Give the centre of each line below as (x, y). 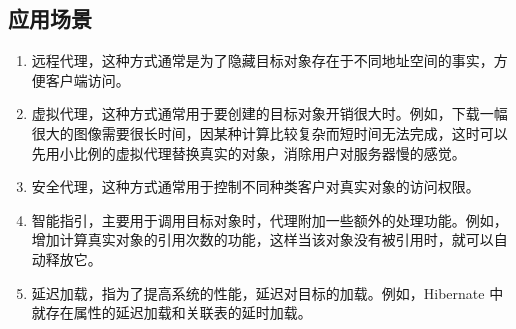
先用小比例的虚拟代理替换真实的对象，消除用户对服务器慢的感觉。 (248, 152)
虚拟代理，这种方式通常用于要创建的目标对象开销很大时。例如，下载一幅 (269, 113)
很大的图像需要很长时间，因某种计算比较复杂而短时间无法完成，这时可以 (269, 132)
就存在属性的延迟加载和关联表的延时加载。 (171, 312)
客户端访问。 (87, 79)
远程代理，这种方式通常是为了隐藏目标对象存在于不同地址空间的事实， (262, 60)
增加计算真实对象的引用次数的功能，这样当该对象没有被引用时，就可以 (262, 239)
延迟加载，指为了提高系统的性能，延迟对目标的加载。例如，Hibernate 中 (267, 292)
